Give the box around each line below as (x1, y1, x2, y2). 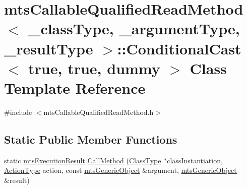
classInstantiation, (167, 155, 223, 165)
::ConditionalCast (117, 38, 241, 58)
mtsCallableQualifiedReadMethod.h (43, 106, 154, 117)
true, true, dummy (28, 57, 160, 78)
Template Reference (4, 77, 146, 98)
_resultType (4, 38, 93, 58)
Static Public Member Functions (4, 131, 177, 147)
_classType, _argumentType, (28, 18, 240, 39)
